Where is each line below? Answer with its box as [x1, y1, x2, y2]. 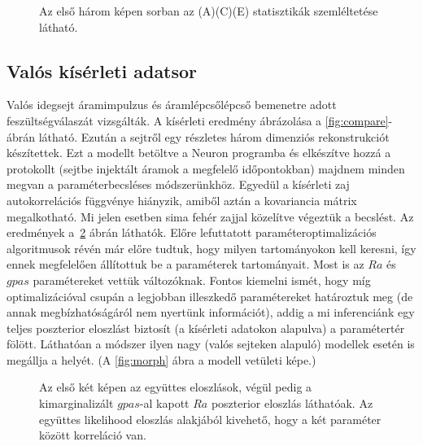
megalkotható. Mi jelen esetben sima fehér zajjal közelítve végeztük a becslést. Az [7, 208, 414, 225]
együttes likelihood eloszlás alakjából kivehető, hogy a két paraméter [39, 410, 382, 427]
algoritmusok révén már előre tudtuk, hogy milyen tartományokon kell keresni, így [7, 239, 416, 256]
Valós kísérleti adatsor [7, 58, 198, 83]
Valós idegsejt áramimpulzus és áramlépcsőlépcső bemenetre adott [7, 96, 337, 113]
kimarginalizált [39, 395, 114, 412]
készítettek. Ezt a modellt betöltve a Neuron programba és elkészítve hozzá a [7, 144, 391, 161]
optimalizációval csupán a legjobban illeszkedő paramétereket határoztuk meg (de [7, 287, 413, 304]
